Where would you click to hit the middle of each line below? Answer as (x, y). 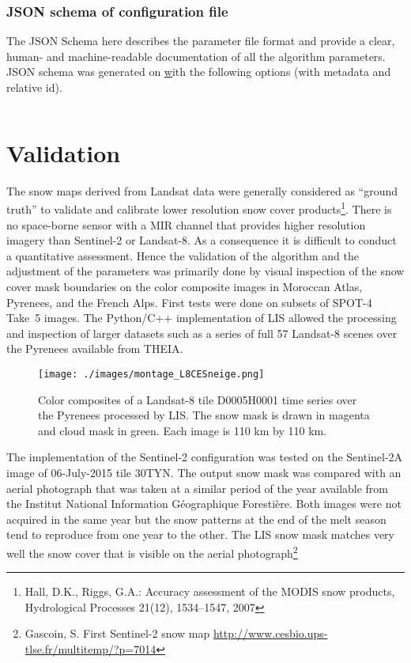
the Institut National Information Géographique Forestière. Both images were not (204, 504)
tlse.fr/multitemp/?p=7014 (90, 648)
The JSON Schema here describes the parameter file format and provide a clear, (201, 41)
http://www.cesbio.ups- (270, 633)
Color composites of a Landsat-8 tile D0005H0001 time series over (198, 399)
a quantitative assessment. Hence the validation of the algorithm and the (183, 255)
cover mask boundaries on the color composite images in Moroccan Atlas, (185, 286)
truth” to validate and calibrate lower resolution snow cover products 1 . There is (199, 208)
